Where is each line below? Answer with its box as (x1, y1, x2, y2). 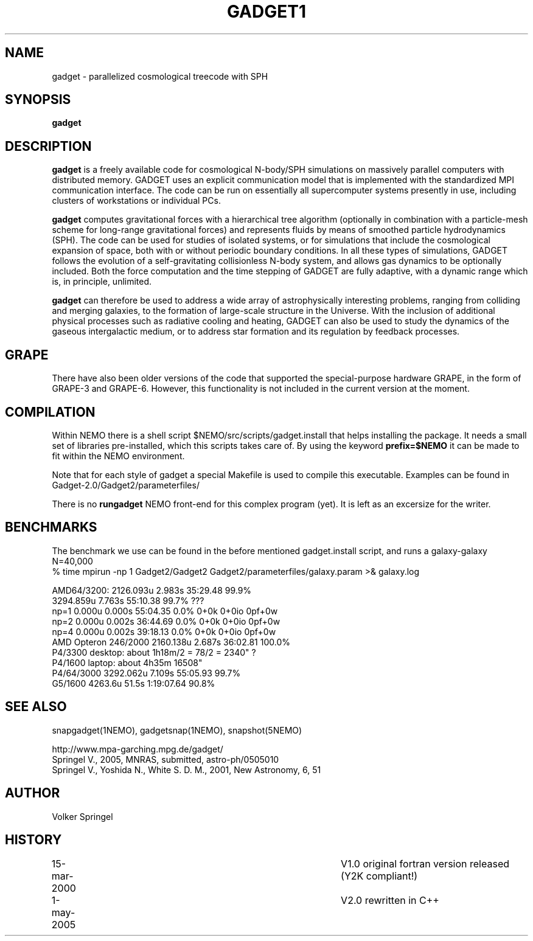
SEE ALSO (5, 699, 67, 715)
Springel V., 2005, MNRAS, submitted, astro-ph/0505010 (52, 754, 279, 765)
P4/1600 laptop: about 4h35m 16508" (52, 657, 203, 668)
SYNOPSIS (5, 92, 71, 108)
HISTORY (5, 832, 62, 847)
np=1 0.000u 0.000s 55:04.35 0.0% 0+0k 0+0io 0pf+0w (52, 605, 278, 616)
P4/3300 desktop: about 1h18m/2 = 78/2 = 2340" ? (52, 647, 256, 658)
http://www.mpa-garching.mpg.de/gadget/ (52, 743, 223, 754)
